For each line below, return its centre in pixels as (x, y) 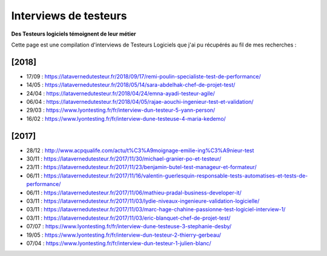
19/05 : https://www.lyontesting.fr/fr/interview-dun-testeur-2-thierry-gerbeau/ (124, 235)
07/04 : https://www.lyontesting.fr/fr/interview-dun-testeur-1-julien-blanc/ (119, 243)
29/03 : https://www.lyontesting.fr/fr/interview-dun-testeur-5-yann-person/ (121, 110)
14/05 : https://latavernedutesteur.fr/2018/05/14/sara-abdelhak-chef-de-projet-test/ (131, 85)
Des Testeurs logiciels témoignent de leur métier (74, 34)
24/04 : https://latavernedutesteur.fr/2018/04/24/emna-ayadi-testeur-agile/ (121, 93)
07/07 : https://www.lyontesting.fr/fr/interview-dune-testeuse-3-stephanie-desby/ (129, 226)
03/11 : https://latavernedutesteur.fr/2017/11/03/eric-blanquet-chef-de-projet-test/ (128, 218)
